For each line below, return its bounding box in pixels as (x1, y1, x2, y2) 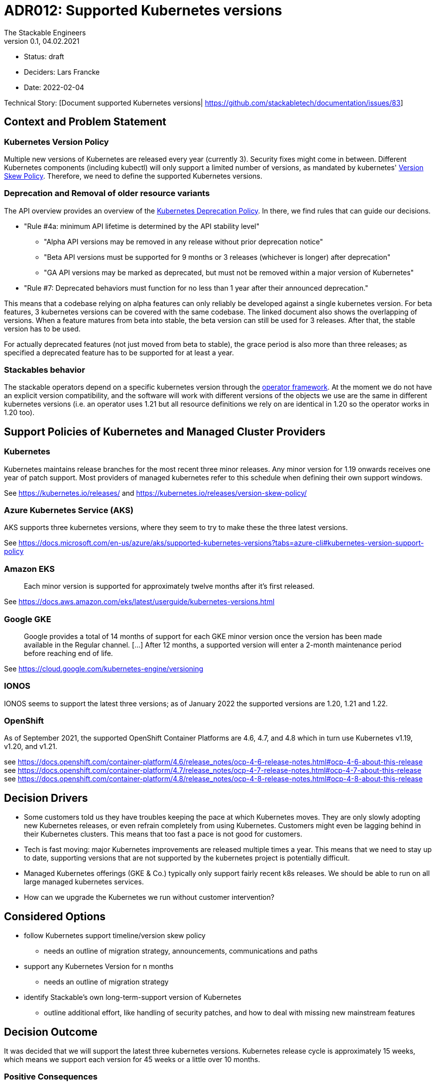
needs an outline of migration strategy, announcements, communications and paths (44, 947, 318, 956)
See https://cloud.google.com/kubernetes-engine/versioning (4, 664, 204, 673)
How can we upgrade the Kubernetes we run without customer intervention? (24, 893, 275, 902)
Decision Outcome (4, 1025, 98, 1038)
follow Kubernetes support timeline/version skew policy (24, 931, 206, 940)
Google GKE (4, 614, 51, 624)
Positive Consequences (4, 1072, 98, 1082)
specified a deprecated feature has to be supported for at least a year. (4, 348, 234, 357)
